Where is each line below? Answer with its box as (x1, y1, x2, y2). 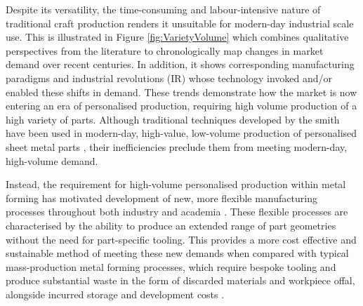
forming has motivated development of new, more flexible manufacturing (6, 190, 317, 205)
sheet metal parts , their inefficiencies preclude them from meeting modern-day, (6, 139, 348, 154)
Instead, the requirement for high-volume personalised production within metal (6, 177, 346, 192)
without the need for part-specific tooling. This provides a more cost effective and (6, 232, 357, 246)
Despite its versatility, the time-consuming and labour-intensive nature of (6, 2, 321, 16)
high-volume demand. (6, 153, 98, 168)
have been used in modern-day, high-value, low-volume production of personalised (6, 126, 357, 140)
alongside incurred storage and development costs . (6, 286, 225, 301)
